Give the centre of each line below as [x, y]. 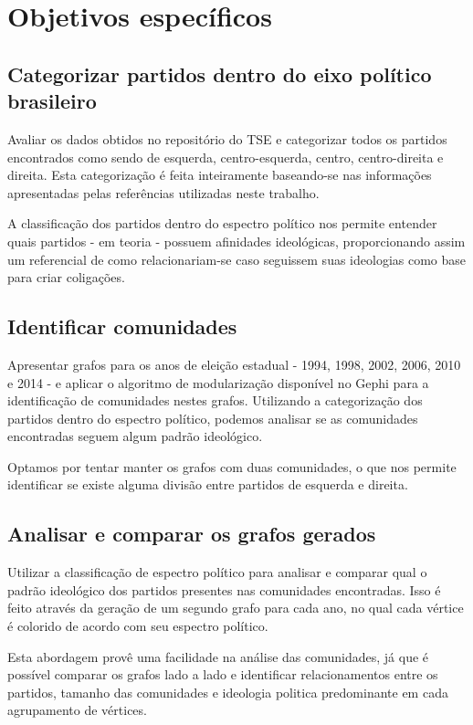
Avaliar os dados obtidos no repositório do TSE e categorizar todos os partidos [227, 138]
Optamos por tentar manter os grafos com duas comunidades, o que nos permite [232, 466]
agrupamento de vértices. [77, 710]
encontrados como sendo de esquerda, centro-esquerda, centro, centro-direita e [226, 157]
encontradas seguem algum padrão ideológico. [135, 436]
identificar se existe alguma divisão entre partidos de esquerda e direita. [208, 484]
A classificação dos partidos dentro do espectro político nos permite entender [222, 223]
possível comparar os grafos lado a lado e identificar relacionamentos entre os [223, 674]
